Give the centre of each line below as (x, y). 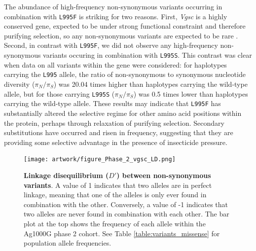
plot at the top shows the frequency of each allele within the (115, 223)
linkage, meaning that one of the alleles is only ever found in (115, 195)
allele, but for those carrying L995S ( (59, 93)
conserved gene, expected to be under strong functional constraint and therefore (125, 26)
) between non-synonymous (164, 175)
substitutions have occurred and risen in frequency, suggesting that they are (119, 132)
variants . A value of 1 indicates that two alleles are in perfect (118, 185)
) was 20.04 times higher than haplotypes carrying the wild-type (150, 84)
